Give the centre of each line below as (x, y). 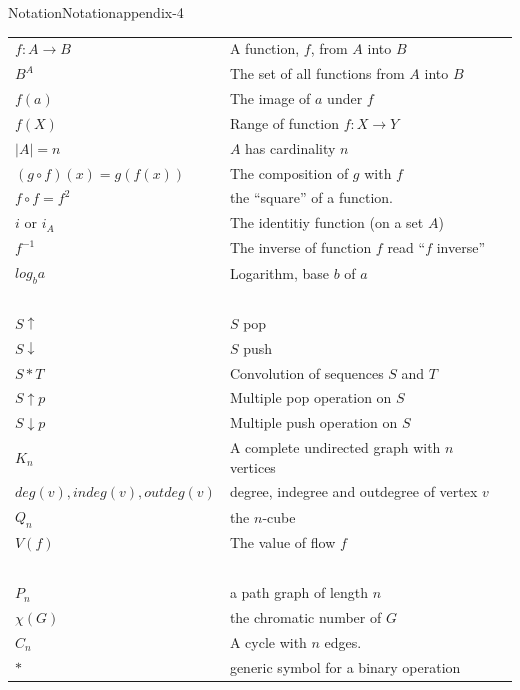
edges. (343, 641)
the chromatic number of (305, 616)
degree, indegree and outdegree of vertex (353, 491)
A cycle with (268, 641)
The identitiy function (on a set (326, 222)
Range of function (284, 122)
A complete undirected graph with (335, 447)
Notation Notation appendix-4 (96, 12)
